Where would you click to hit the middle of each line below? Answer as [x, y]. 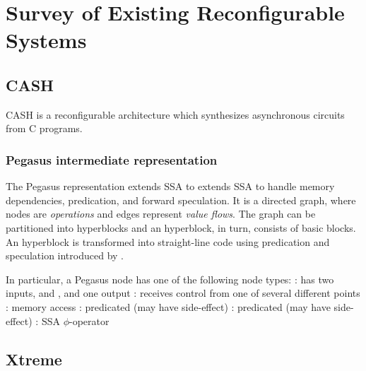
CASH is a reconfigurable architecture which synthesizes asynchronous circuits [175, 114]
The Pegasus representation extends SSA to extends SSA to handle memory [170, 186]
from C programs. [44, 128]
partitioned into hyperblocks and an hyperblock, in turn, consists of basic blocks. [181, 227]
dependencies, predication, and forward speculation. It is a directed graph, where [181, 200]
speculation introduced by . [65, 255]
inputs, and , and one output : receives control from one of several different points [183, 293]
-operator [89, 320]
